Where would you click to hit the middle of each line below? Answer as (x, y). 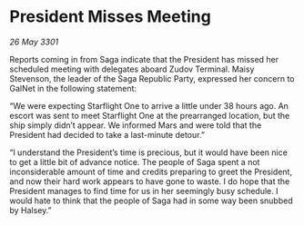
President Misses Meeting (110, 17)
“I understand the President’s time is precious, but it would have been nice (149, 152)
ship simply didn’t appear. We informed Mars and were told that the (136, 125)
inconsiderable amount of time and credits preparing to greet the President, (151, 171)
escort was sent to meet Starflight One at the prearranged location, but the (150, 115)
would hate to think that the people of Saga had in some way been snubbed (151, 201)
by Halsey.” (30, 210)
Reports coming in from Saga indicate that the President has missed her (144, 59)
